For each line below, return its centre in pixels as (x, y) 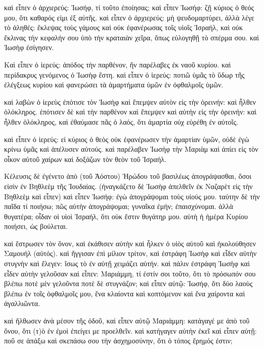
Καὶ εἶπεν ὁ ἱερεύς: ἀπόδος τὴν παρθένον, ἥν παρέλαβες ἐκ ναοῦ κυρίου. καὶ (117, 64)
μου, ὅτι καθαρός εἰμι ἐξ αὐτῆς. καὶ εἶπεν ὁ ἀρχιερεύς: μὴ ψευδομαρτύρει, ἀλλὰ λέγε (129, 17)
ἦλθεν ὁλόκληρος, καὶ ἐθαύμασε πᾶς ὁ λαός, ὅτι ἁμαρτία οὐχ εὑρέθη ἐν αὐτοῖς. (121, 121)
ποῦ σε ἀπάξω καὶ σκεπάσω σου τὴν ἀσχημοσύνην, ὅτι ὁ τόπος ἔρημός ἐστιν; (118, 341)
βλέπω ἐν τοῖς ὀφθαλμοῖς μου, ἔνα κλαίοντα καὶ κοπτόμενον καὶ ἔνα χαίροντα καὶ (125, 293)
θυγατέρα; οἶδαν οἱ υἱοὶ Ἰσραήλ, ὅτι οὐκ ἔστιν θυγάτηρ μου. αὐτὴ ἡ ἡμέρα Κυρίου (126, 216)
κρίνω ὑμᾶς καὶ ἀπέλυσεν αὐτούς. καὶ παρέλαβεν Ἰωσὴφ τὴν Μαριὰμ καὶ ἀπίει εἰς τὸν (131, 149)
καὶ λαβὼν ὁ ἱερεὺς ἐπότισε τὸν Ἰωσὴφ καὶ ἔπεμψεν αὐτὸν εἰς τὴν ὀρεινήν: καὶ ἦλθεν (130, 101)
